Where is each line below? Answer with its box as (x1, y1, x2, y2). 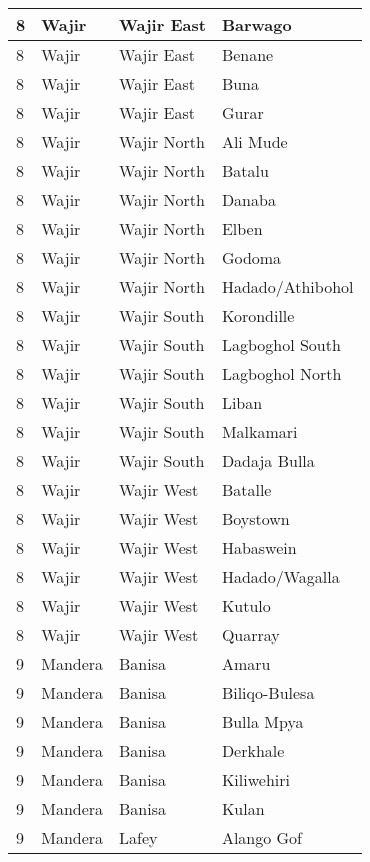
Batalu (221, 159, 269, 182)
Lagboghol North (221, 362, 342, 385)
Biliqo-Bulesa (221, 681, 315, 704)
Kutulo (221, 594, 271, 617)
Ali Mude (221, 130, 288, 153)
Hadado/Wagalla (221, 565, 340, 588)
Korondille (221, 304, 295, 327)
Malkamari (221, 420, 298, 443)
